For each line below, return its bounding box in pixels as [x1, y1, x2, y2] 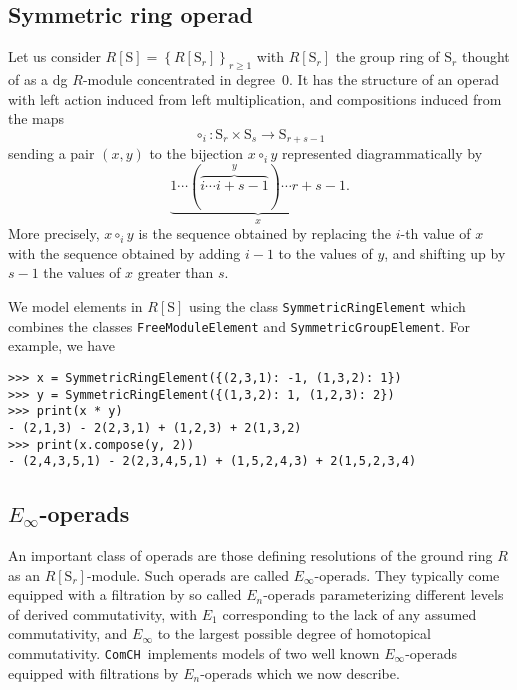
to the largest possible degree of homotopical [157, 623, 431, 644]
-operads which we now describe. [200, 662, 400, 683]
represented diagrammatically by [281, 143, 483, 164]
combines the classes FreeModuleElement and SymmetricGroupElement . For [8, 315, 470, 336]
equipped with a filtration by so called [8, 584, 242, 605]
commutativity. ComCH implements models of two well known [8, 643, 380, 663]
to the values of [278, 242, 373, 263]
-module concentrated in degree [82, 69, 276, 89]
